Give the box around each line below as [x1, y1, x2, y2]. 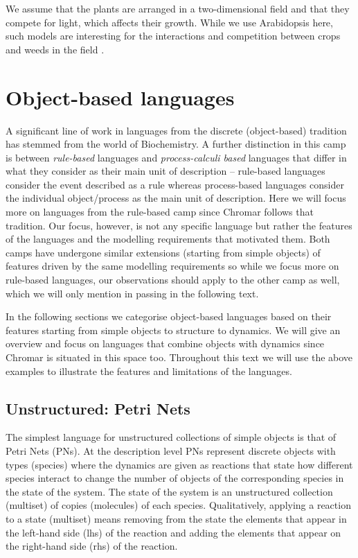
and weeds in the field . [6, 42, 105, 56]
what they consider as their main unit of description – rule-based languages [6, 164, 325, 178]
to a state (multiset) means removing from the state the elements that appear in [6, 511, 347, 525]
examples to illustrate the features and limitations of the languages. [6, 363, 292, 378]
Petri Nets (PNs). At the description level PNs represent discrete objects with [6, 443, 336, 457]
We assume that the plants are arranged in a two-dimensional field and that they [6, 1, 350, 15]
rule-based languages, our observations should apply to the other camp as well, [6, 272, 340, 287]
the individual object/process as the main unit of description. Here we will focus [6, 191, 346, 205]
